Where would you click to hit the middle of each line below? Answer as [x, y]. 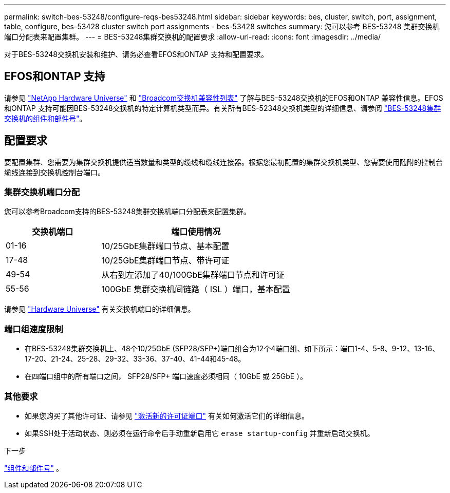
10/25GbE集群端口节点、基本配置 [165, 246]
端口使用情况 [196, 232]
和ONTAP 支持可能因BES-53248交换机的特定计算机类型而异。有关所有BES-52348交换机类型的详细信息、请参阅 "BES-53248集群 [223, 108]
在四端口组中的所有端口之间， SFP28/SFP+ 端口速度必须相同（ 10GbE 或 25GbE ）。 [166, 376]
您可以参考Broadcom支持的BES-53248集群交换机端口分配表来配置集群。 [127, 212]
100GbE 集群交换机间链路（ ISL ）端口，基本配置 [196, 289]
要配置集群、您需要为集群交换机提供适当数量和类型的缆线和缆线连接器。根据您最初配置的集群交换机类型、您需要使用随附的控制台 [223, 162]
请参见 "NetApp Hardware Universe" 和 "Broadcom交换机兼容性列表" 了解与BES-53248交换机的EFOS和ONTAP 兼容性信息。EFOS [224, 98]
